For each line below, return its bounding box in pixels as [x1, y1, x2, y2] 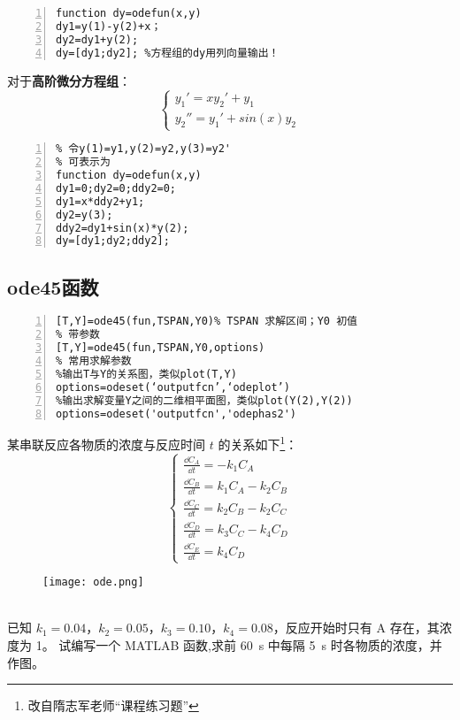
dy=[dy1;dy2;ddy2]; [56, 234, 170, 248]
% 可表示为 [56, 156, 111, 169]
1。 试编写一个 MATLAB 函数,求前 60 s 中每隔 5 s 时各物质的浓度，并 [35, 635, 442, 654]
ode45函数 [7, 272, 99, 300]
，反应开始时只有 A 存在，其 [272, 618, 440, 637]
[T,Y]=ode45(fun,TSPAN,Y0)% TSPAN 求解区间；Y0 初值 [56, 315, 357, 328]
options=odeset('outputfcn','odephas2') [56, 407, 297, 420]
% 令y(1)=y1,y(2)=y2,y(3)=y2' [56, 142, 232, 156]
